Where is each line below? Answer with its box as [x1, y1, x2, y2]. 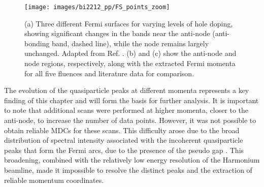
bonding [24, 38, 50, 48]
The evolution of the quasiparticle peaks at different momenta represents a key [4, 85, 249, 96]
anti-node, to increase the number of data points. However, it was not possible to [4, 115, 256, 125]
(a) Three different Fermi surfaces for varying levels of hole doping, [24, 18, 233, 28]
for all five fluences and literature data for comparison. [24, 68, 194, 78]
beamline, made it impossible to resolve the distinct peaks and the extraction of [4, 164, 252, 175]
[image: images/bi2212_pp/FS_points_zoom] [24, 4, 170, 11]
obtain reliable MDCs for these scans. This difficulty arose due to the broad [4, 124, 240, 135]
